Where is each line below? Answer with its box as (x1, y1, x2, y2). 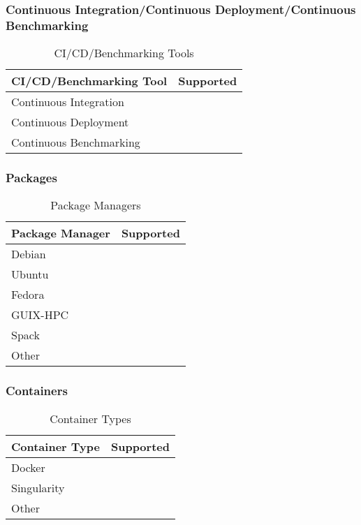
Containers (6, 382, 68, 399)
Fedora (11, 286, 45, 303)
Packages (6, 169, 57, 186)
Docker (11, 459, 45, 475)
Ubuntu (11, 266, 49, 283)
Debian (11, 246, 46, 262)
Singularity (11, 479, 65, 496)
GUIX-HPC (11, 306, 69, 323)
